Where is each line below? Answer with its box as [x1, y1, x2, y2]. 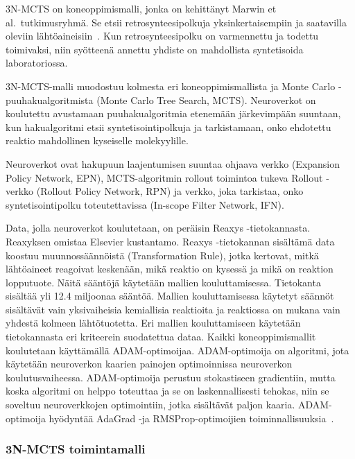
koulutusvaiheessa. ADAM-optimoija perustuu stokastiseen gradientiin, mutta [6, 370, 336, 384]
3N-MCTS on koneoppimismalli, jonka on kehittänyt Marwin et [6, 1, 277, 15]
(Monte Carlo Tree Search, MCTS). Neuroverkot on [96, 92, 316, 107]
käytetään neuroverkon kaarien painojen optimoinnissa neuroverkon [6, 356, 293, 371]
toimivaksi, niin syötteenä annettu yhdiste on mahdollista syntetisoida [6, 42, 304, 56]
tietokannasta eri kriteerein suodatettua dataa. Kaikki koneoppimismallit [6, 329, 316, 344]
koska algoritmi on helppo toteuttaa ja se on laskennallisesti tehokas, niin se [6, 383, 329, 398]
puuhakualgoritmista [6, 92, 94, 107]
